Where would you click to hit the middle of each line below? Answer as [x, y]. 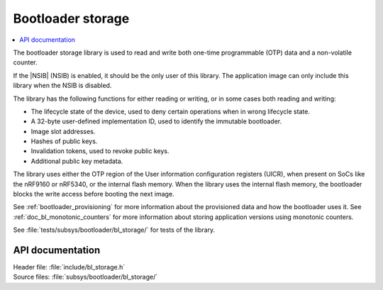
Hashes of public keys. [64, 141]
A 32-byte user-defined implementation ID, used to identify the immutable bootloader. [156, 121]
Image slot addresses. [63, 131]
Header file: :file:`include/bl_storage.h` [69, 267]
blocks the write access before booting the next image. [94, 194]
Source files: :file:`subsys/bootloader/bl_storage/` [85, 277]
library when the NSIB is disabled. [62, 86]
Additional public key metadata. [77, 161]
